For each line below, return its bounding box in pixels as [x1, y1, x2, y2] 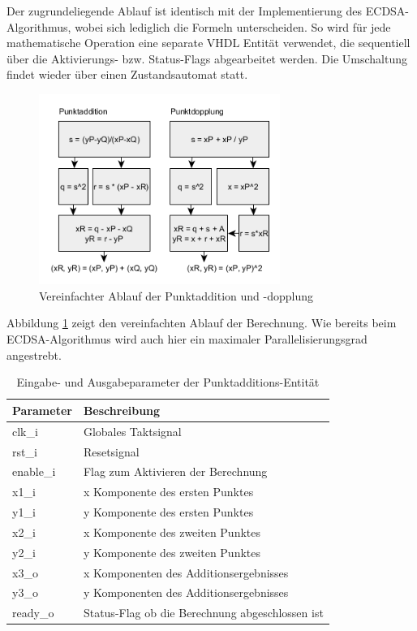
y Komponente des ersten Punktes [83, 504, 254, 521]
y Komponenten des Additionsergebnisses [83, 584, 289, 601]
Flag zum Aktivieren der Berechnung [83, 463, 268, 480]
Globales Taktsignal [83, 422, 182, 439]
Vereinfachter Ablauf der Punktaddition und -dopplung [39, 287, 313, 304]
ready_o [12, 604, 54, 621]
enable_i [12, 463, 56, 480]
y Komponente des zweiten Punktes [83, 543, 261, 560]
